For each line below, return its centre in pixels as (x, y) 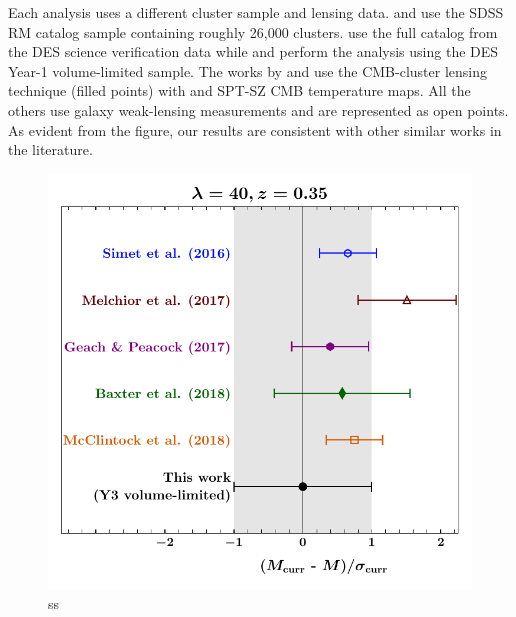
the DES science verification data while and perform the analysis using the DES (253, 51)
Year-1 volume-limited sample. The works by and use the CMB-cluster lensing (247, 70)
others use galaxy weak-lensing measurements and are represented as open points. (258, 109)
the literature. (50, 149)
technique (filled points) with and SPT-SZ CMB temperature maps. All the (239, 90)
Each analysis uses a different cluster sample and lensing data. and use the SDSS (256, 12)
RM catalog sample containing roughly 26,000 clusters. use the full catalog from (253, 31)
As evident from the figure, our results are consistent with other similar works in (255, 129)
